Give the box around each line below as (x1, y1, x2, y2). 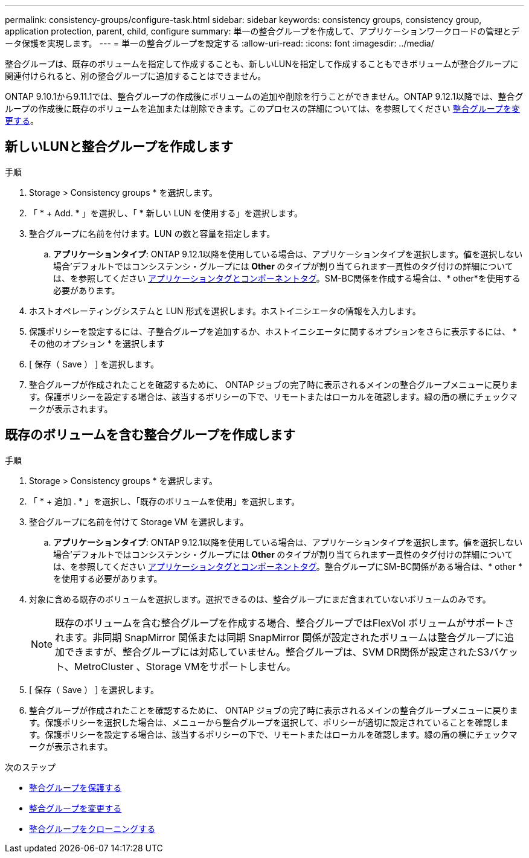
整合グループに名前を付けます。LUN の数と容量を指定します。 (29, 228, 275, 239)
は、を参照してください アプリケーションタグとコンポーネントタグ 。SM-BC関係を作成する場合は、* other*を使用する (53, 273, 521, 283)
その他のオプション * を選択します (29, 338, 165, 349)
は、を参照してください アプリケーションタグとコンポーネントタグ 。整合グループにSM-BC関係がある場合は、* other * (53, 561, 522, 572)
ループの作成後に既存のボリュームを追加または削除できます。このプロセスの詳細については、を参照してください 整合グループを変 (5, 103, 520, 114)
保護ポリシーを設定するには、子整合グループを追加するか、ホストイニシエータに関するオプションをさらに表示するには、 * (29, 326, 517, 337)
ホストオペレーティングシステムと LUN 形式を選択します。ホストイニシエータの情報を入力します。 (29, 305, 421, 316)
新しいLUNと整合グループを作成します (5, 139, 233, 155)
